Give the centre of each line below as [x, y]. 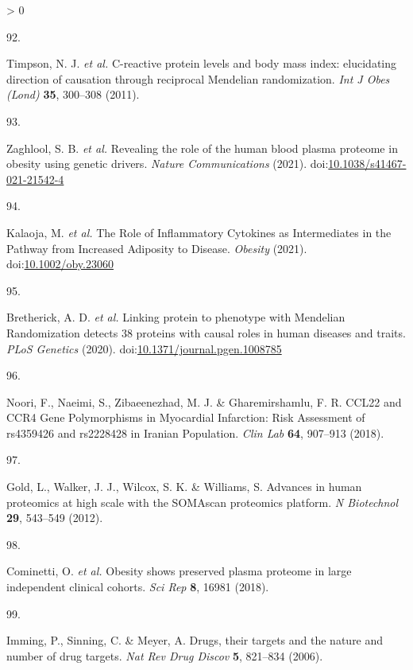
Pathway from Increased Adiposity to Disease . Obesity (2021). [157, 248]
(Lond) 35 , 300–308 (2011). [73, 94]
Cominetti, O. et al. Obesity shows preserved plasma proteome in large [179, 571]
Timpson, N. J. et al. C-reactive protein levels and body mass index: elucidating [202, 63]
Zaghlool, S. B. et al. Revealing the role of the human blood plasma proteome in [202, 148]
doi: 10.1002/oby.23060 [60, 264]
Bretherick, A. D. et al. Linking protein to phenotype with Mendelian [176, 317]
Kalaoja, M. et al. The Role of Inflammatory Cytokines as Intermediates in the [199, 232]
